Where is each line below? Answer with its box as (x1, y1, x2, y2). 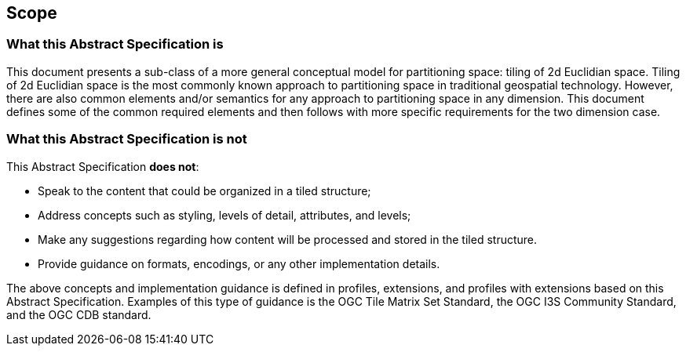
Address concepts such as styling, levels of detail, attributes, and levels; (38, 208, 411, 222)
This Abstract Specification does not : (6, 159, 199, 173)
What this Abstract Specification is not (6, 131, 247, 147)
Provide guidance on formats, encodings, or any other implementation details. (38, 256, 440, 270)
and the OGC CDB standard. (6, 307, 151, 321)
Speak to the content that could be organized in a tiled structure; (38, 183, 371, 198)
